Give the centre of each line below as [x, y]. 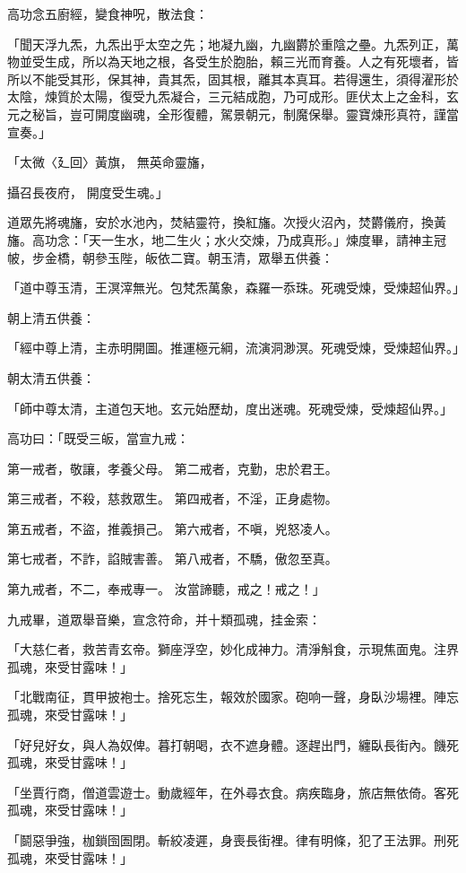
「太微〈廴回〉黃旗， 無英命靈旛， [110, 162]
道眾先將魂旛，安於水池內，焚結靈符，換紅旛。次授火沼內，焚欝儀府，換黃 [227, 222]
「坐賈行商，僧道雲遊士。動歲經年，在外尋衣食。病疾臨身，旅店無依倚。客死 [233, 792]
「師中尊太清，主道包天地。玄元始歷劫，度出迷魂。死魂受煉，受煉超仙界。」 [230, 408]
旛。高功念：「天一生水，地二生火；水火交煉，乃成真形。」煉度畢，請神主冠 [227, 239]
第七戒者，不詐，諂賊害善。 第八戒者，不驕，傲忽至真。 [173, 559]
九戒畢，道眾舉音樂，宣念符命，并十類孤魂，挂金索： [164, 619]
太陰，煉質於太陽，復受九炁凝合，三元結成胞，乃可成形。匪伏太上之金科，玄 [233, 96]
